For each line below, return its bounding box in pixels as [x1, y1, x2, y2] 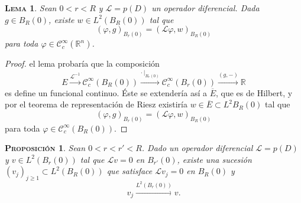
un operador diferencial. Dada [151, 2, 260, 14]
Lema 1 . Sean [5, 2, 57, 14]
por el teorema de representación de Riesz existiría [5, 98, 187, 110]
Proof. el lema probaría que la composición [5, 57, 160, 70]
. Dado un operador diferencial [141, 142, 253, 154]
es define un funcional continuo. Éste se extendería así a [5, 86, 207, 99]
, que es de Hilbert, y [215, 86, 293, 99]
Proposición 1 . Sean [5, 142, 86, 154]
